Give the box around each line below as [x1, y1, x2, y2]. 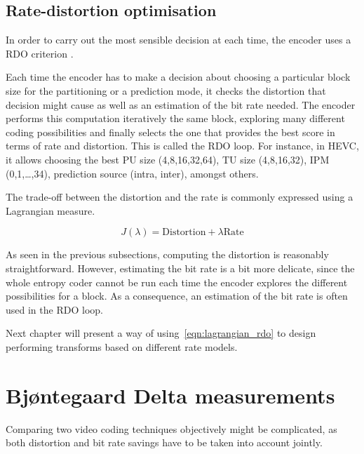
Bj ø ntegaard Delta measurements [6, 380, 335, 409]
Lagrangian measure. [6, 203, 95, 218]
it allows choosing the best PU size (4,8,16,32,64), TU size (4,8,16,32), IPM [6, 152, 330, 166]
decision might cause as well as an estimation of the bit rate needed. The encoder [6, 97, 356, 112]
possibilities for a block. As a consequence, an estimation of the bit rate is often [6, 288, 348, 303]
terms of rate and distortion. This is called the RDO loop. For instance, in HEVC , [6, 138, 359, 153]
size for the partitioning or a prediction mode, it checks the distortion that [6, 83, 326, 98]
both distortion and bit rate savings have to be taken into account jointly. [6, 435, 323, 450]
